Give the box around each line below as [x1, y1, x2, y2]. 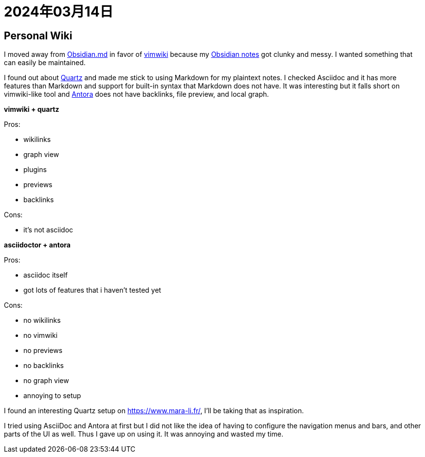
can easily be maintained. [4, 58, 86, 67]
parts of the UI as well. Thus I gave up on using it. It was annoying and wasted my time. [4, 430, 283, 439]
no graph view [23, 376, 69, 385]
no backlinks [23, 361, 64, 370]
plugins [23, 165, 47, 174]
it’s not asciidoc [23, 226, 74, 234]
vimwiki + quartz [4, 105, 59, 114]
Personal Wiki [4, 29, 73, 42]
